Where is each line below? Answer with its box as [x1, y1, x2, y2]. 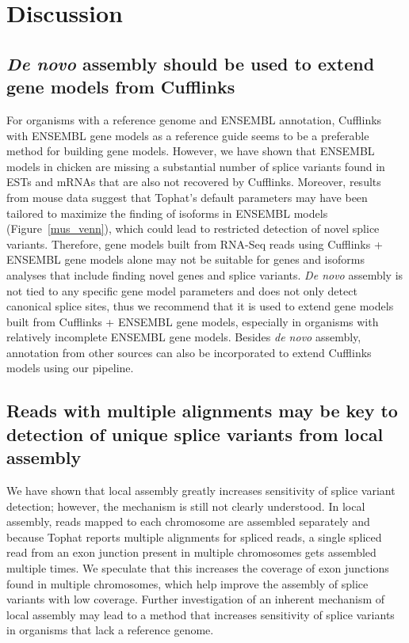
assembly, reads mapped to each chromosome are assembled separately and [6, 513, 370, 530]
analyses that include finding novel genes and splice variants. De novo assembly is [6, 266, 403, 283]
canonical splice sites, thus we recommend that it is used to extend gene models [6, 298, 394, 314]
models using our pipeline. [6, 360, 134, 376]
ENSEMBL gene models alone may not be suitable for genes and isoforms [6, 251, 365, 268]
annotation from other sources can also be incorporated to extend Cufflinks [6, 344, 372, 360]
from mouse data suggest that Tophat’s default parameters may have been [6, 188, 368, 205]
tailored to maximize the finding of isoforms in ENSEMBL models [6, 204, 328, 221]
